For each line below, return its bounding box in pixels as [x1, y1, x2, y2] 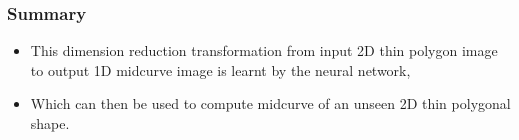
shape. [30, 113, 70, 133]
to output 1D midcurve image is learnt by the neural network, [30, 59, 411, 80]
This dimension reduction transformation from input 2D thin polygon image [30, 40, 498, 61]
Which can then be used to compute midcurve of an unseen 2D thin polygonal [30, 93, 511, 114]
